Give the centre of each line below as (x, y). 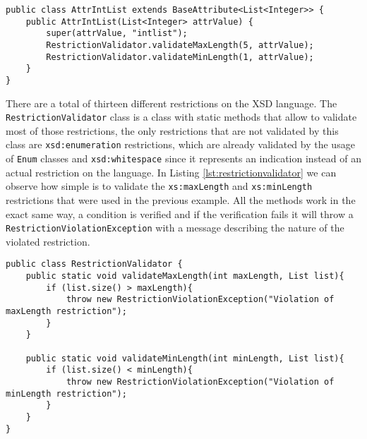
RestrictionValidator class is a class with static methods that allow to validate (181, 117)
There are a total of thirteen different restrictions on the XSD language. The (172, 103)
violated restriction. (48, 241)
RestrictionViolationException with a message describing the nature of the (175, 228)
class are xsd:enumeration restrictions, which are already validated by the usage (180, 144)
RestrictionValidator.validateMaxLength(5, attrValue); (180, 45)
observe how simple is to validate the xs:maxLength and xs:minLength (159, 186)
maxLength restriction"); (66, 312)
